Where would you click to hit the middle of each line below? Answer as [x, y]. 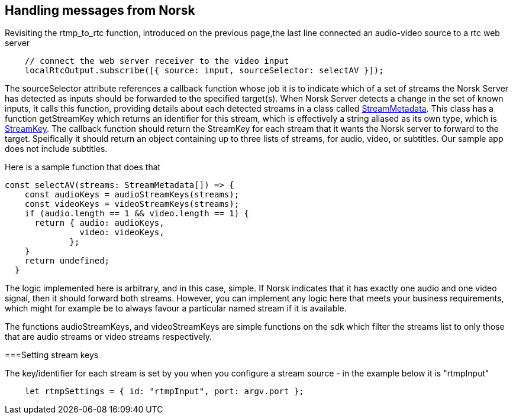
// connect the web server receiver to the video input [157, 61]
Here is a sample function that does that [83, 167]
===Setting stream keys [52, 355]
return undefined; [67, 261]
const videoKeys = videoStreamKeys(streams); [132, 204]
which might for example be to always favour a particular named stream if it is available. [176, 308]
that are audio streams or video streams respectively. [108, 337]
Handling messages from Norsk [100, 10]
